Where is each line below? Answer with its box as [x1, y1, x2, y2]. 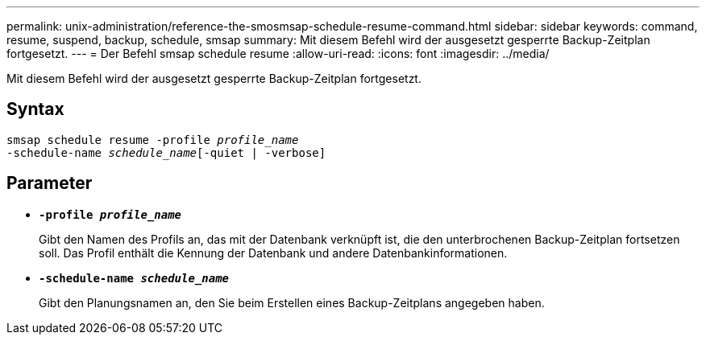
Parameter [6, 173, 93, 194]
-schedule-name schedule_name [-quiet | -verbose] [6, 146, 326, 159]
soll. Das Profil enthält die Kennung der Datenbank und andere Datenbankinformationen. [39, 245, 508, 260]
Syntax [6, 99, 64, 120]
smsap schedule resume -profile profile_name [6, 133, 299, 146]
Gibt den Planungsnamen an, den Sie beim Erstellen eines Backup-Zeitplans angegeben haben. [39, 295, 545, 310]
